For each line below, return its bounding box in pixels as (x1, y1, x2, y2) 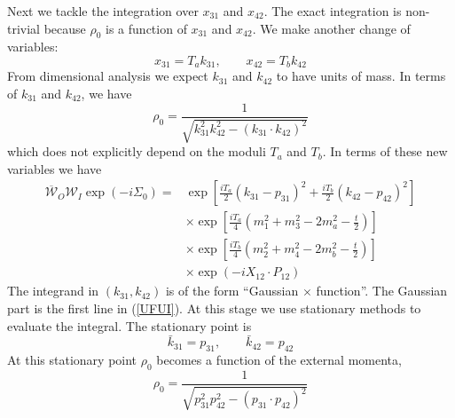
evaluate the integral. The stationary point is (7, 316, 252, 335)
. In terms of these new (322, 142, 448, 161)
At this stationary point (7, 351, 137, 369)
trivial (7, 19, 41, 37)
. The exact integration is (263, 2, 402, 20)
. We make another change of (252, 19, 411, 37)
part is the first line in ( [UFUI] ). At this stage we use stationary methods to (7, 298, 421, 317)
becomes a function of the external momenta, (156, 351, 402, 369)
